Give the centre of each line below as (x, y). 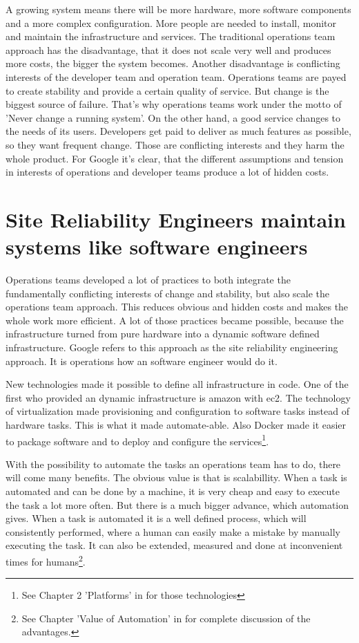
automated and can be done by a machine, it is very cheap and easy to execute (173, 491)
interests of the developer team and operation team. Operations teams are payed (176, 76)
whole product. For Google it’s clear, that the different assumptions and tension (175, 158)
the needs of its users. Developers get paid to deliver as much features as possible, (178, 131)
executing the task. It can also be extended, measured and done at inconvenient (174, 545)
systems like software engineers (157, 246)
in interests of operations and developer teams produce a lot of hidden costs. (167, 172)
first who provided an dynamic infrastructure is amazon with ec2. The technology (178, 397)
